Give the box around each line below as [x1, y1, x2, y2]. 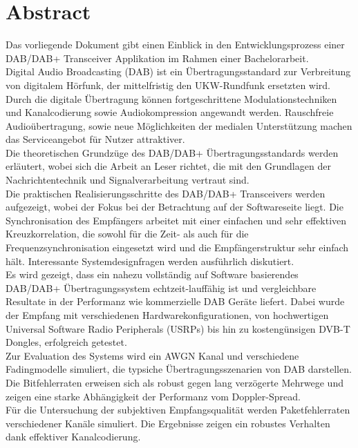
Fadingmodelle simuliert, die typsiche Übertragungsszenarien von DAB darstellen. [6, 362, 352, 376]
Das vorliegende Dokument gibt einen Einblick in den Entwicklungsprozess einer [6, 37, 345, 52]
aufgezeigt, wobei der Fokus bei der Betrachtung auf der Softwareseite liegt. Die [6, 199, 343, 214]
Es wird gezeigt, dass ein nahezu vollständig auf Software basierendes [6, 267, 299, 282]
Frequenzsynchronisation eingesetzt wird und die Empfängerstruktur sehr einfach [6, 240, 349, 255]
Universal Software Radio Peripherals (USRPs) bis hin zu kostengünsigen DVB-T [6, 321, 350, 335]
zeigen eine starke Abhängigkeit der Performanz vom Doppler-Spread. [6, 389, 301, 403]
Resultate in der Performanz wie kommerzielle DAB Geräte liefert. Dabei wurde [6, 294, 345, 309]
